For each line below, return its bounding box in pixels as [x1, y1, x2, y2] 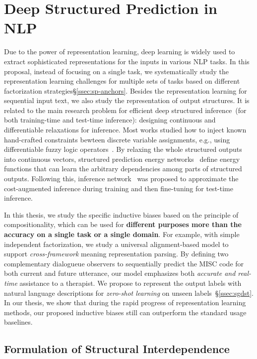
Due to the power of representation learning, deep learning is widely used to [4, 46, 235, 57]
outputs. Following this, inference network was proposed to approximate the [4, 173, 239, 184]
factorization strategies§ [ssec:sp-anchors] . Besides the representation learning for [4, 85, 247, 96]
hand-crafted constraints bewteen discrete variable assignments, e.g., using [4, 134, 230, 144]
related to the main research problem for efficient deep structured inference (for [4, 105, 247, 115]
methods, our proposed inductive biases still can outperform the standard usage [4, 307, 247, 317]
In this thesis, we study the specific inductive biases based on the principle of [4, 209, 239, 220]
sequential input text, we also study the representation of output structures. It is [4, 95, 250, 106]
